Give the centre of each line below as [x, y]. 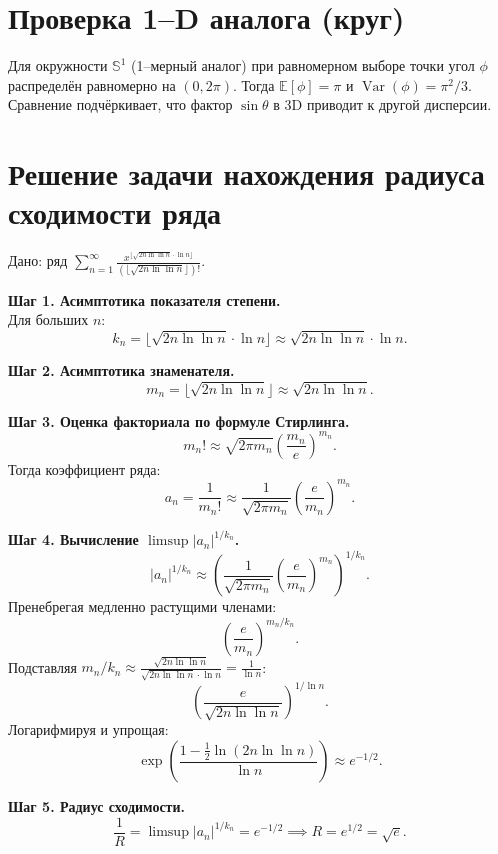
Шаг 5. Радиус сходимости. [97, 806]
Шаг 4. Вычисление [73, 539]
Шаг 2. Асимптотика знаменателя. [121, 369]
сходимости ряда [115, 212]
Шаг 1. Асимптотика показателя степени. [144, 299]
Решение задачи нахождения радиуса [246, 173]
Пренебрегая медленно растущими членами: [142, 606]
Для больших [48, 319]
